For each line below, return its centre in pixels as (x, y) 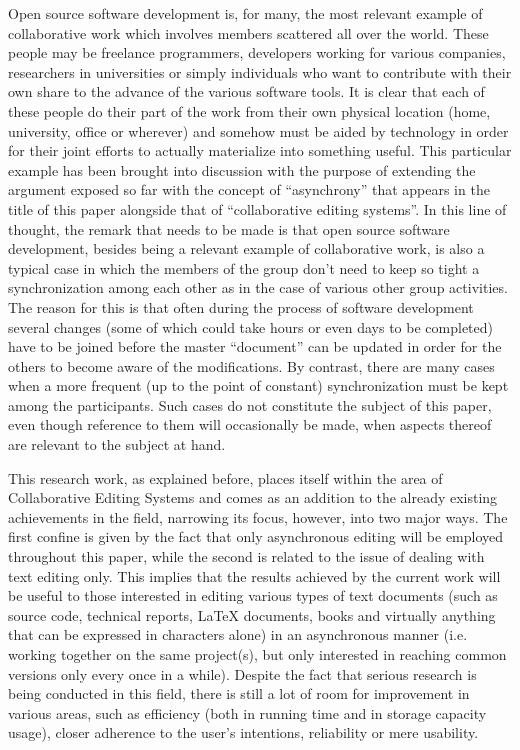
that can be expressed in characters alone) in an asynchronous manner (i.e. (238, 634)
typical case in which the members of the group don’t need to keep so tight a (244, 267)
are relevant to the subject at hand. (117, 444)
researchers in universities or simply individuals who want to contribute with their (260, 71)
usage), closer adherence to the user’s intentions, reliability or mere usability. (243, 732)
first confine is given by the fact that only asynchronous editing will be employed (256, 536)
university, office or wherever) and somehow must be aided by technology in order (258, 130)
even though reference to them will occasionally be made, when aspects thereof (250, 424)
